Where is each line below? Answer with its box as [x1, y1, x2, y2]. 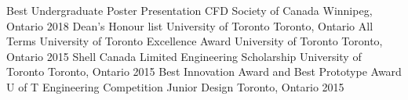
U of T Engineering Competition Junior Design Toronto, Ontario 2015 [6, 78, 344, 95]
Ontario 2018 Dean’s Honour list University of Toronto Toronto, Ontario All [6, 17, 373, 34]
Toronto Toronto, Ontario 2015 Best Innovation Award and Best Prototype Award [6, 63, 402, 80]
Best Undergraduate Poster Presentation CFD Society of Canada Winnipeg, [6, 2, 373, 18]
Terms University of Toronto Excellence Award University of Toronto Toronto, [6, 33, 383, 49]
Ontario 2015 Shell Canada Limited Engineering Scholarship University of [6, 48, 362, 64]
